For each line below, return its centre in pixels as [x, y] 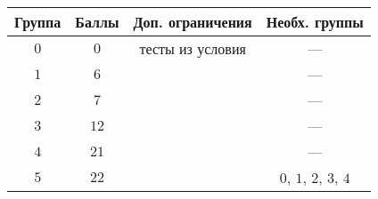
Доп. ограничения [193, 22]
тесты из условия [193, 48]
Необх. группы [315, 22]
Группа [38, 22]
